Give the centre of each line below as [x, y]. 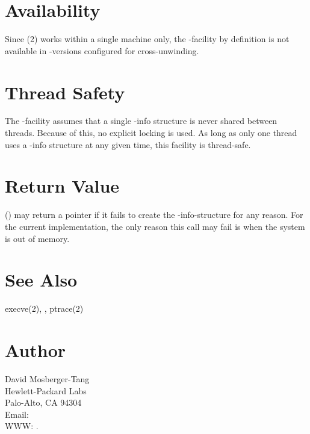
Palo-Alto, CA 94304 [43, 402]
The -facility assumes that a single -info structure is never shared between [141, 121]
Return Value [62, 186]
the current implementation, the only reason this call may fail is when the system [155, 226]
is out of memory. [37, 238]
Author [36, 350]
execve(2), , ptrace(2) [44, 308]
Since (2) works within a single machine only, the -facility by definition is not [147, 39]
